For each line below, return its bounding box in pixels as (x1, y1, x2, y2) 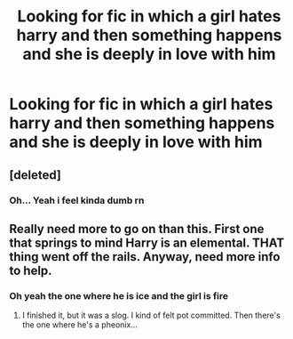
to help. (9, 262, 52, 278)
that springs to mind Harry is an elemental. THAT (9, 235, 285, 250)
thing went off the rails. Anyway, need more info (9, 249, 281, 264)
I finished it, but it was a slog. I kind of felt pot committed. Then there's (21, 310, 281, 321)
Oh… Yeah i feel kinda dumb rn (9, 194, 145, 206)
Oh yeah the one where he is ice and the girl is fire (9, 289, 229, 302)
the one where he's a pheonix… (21, 319, 138, 330)
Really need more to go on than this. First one (9, 221, 265, 237)
